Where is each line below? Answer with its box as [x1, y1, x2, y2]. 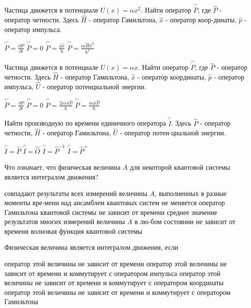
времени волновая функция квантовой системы [4, 226, 143, 236]
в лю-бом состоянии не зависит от [134, 216, 236, 227]
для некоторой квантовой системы [130, 162, 230, 172]
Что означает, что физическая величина [4, 162, 120, 172]
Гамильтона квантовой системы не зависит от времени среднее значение [4, 207, 218, 217]
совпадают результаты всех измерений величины [4, 188, 148, 198]
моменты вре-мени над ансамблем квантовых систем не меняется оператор [4, 197, 225, 208]
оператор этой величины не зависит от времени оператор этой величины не [4, 259, 227, 269]
